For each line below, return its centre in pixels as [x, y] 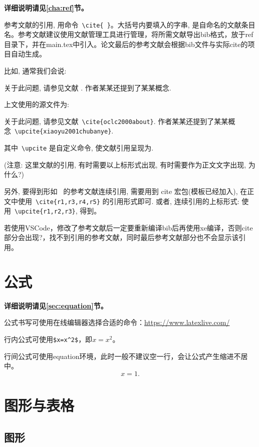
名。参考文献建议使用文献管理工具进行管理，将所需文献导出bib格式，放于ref [129, 34]
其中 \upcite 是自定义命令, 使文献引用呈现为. [79, 148]
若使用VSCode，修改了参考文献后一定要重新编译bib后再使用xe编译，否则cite [128, 227]
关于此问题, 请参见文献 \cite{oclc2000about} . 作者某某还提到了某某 [116, 121]
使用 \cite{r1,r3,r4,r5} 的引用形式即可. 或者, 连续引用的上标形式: [128, 201]
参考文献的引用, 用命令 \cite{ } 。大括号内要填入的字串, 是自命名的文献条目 [130, 24]
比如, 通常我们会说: [35, 71]
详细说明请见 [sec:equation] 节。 [56, 305]
